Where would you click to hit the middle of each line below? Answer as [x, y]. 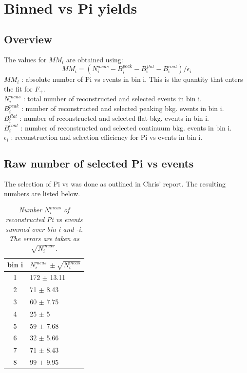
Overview [28, 39]
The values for [25, 59]
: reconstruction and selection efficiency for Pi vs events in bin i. [107, 137]
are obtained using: [95, 59]
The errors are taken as [44, 238]
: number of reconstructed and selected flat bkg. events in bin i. [114, 118]
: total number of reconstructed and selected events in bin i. [112, 99]
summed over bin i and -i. [44, 229]
